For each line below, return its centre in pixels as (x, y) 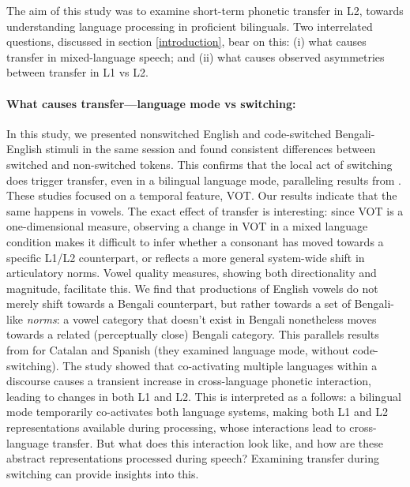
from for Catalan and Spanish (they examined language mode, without (178, 350)
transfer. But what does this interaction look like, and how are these (218, 442)
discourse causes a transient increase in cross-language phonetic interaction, (189, 381)
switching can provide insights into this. (103, 473)
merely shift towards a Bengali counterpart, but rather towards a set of (179, 303)
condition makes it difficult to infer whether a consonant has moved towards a (195, 241)
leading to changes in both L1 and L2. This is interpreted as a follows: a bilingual (204, 396)
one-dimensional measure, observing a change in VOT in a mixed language (187, 226)
